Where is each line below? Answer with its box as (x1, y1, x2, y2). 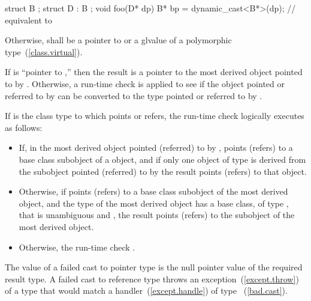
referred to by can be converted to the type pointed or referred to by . (5, 89, 262, 102)
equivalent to (5, 13, 52, 26)
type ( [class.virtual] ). (5, 45, 83, 58)
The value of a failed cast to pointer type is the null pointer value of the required (5, 261, 303, 273)
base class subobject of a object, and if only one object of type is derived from (19, 153, 306, 165)
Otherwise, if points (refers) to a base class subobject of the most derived (19, 185, 288, 198)
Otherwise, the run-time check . (19, 240, 135, 253)
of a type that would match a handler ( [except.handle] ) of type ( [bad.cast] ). (5, 284, 288, 297)
